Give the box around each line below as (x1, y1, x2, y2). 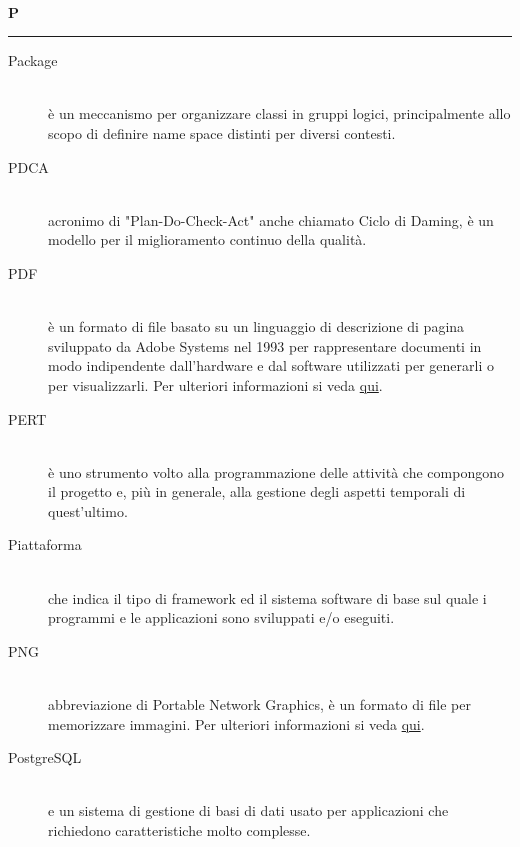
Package (8, 50, 58, 71)
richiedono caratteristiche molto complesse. (48, 820, 311, 840)
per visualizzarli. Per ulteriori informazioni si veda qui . (48, 374, 383, 395)
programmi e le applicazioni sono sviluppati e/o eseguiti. (48, 607, 395, 628)
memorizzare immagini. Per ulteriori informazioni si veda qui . (48, 713, 425, 734)
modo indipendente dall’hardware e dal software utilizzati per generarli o (48, 355, 495, 376)
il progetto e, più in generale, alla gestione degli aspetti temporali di (48, 481, 466, 502)
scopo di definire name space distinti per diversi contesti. (48, 122, 396, 143)
